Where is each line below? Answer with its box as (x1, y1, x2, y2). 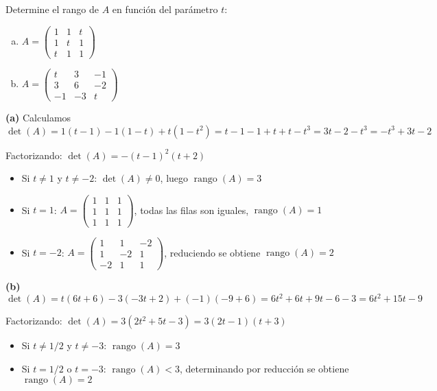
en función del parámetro (112, 2, 218, 16)
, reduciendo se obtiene (164, 245, 261, 259)
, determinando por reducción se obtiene (180, 361, 349, 375)
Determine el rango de (5, 2, 99, 16)
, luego (160, 171, 189, 185)
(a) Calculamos (5, 110, 71, 124)
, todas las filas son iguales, (134, 202, 249, 217)
